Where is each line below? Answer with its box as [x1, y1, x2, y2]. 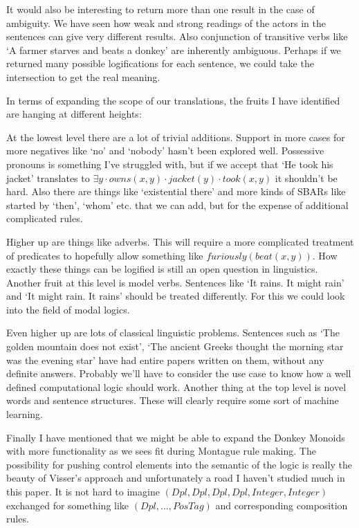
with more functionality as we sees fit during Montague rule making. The [6, 444, 316, 458]
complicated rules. [6, 211, 83, 226]
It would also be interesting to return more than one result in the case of [6, 2, 315, 16]
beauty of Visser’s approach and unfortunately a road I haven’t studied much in [6, 471, 345, 485]
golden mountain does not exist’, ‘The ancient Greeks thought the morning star [6, 339, 344, 354]
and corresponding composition [215, 498, 348, 512]
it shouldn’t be [275, 170, 338, 185]
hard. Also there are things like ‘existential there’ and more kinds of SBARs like [6, 184, 346, 199]
